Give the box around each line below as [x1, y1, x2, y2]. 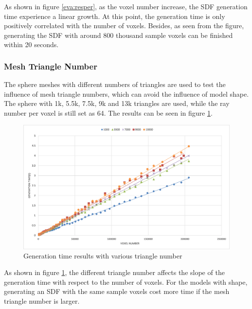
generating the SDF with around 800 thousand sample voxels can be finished [4, 30, 233, 40]
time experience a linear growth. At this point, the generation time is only [4, 11, 225, 21]
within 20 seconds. [4, 39, 59, 50]
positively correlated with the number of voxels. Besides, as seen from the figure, [4, 20, 244, 31]
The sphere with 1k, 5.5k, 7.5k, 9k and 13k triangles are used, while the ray [4, 98, 230, 108]
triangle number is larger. [4, 295, 80, 306]
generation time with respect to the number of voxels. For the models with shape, [4, 276, 248, 287]
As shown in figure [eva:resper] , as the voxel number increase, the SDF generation [4, 1, 248, 11]
